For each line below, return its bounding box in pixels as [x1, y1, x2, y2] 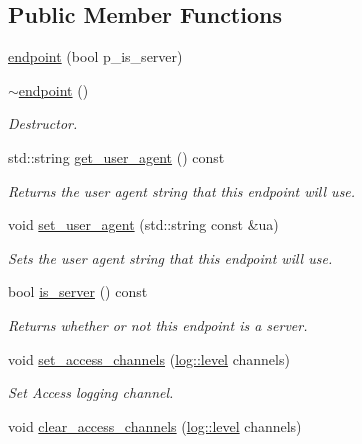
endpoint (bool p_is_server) [8, 46, 183, 67]
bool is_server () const [8, 281, 148, 302]
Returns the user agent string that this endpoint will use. [8, 180, 356, 201]
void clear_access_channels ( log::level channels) [8, 415, 302, 436]
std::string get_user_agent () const [8, 146, 225, 167]
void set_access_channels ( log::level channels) [8, 348, 290, 369]
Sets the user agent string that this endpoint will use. [8, 247, 333, 268]
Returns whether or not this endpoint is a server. [8, 314, 308, 335]
